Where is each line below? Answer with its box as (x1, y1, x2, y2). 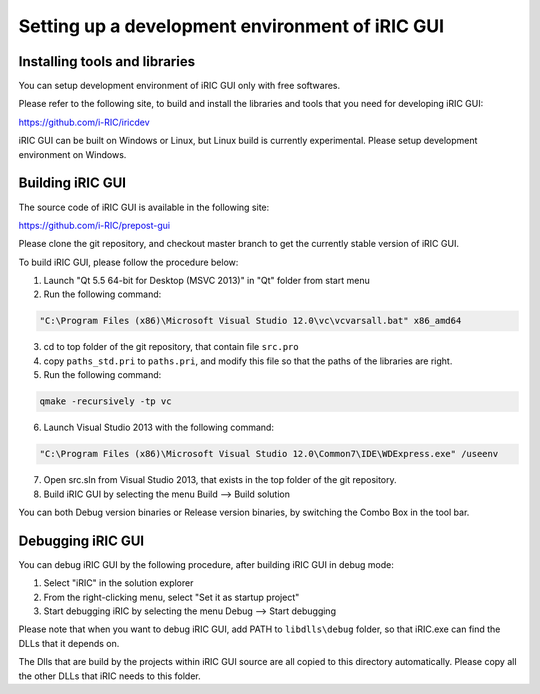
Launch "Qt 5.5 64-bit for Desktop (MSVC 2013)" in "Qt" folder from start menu (43, 275, 370, 287)
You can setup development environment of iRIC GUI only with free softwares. (18, 80, 341, 92)
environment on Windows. (18, 148, 127, 160)
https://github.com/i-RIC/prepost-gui (18, 219, 170, 231)
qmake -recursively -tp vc (39, 396, 172, 407)
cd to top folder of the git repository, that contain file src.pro (43, 341, 299, 353)
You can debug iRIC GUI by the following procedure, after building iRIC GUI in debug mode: (18, 558, 395, 570)
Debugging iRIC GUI (18, 532, 145, 549)
